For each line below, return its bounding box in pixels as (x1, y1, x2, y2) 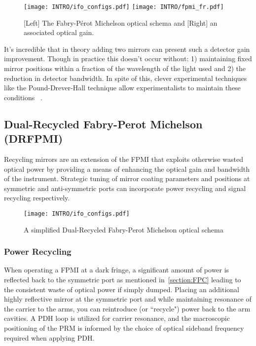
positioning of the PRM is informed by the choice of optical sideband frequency (4, 323, 244, 333)
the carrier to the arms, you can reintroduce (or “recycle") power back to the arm (4, 303, 251, 313)
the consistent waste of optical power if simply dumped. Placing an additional (4, 284, 239, 294)
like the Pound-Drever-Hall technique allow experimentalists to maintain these (4, 82, 241, 93)
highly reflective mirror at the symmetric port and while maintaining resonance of (4, 294, 252, 304)
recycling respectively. (4, 192, 70, 203)
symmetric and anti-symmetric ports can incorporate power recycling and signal (4, 183, 246, 193)
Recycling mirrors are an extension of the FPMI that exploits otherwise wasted (4, 154, 243, 164)
